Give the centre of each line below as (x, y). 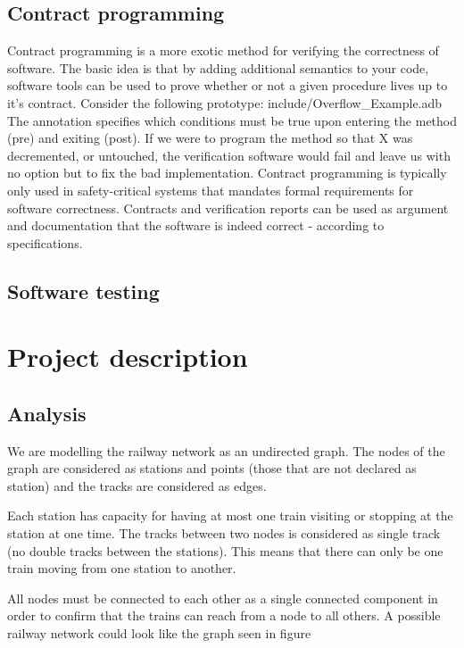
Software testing (83, 291)
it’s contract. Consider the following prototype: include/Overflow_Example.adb (225, 102)
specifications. (45, 242)
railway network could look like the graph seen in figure (159, 633)
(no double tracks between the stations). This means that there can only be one (225, 550)
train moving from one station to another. (122, 568)
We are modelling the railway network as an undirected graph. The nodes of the (226, 450)
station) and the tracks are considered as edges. (137, 485)
